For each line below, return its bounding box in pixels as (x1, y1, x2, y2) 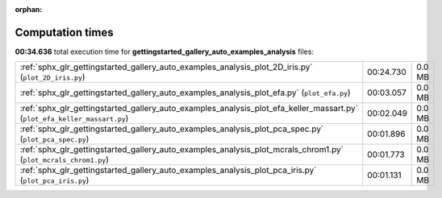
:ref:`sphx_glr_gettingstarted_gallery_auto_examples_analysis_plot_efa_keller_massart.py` (19, 103, 359, 114)
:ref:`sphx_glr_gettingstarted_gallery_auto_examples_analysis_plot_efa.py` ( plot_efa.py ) (19, 87, 351, 98)
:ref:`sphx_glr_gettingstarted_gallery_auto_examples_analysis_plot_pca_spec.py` (19, 123, 324, 134)
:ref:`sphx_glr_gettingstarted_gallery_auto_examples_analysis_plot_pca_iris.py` (19, 165, 318, 176)
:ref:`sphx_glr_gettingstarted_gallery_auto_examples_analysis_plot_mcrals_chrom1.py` (19, 144, 344, 155)
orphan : (15, 5, 43, 14)
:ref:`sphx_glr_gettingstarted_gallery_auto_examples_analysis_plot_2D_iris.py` (19, 61, 314, 72)
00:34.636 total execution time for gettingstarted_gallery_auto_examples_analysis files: (15, 47, 315, 56)
